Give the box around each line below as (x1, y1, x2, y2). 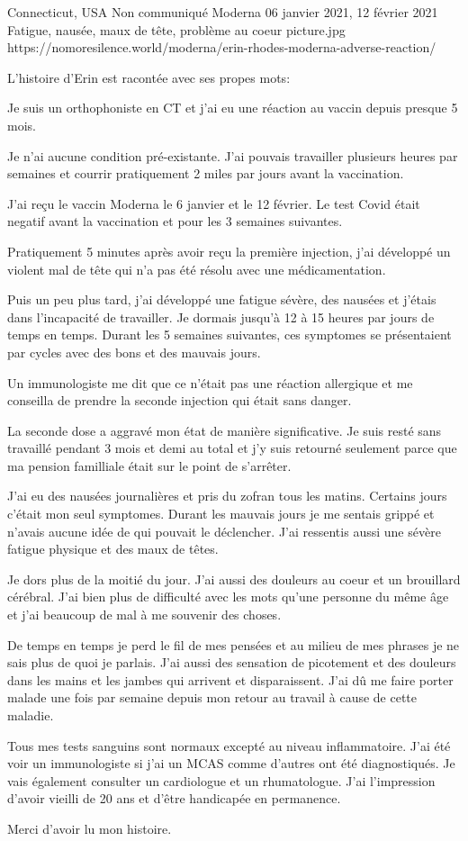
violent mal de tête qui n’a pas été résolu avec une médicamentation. (7, 259, 386, 278)
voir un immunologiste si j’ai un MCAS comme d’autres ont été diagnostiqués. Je (7, 754, 455, 773)
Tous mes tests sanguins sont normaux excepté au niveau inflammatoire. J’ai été (7, 736, 451, 755)
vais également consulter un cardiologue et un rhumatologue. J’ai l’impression (7, 771, 436, 790)
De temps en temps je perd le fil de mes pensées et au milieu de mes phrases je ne (7, 635, 460, 654)
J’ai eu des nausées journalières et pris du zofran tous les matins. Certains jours (7, 486, 447, 505)
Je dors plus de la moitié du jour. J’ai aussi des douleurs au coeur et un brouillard (7, 569, 461, 588)
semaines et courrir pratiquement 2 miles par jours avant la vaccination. (7, 164, 404, 183)
